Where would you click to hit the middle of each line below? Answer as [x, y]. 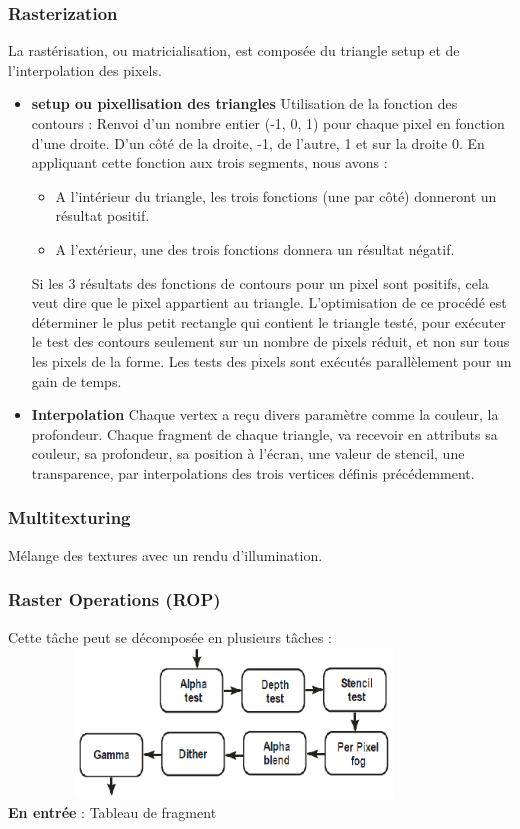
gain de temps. [76, 380]
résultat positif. [102, 215]
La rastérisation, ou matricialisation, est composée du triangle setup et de [234, 50]
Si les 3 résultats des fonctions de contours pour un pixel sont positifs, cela [260, 282]
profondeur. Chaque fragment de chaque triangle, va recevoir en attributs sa [264, 433]
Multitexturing [69, 517]
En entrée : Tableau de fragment [112, 811]
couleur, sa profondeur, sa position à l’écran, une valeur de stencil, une [248, 453]
